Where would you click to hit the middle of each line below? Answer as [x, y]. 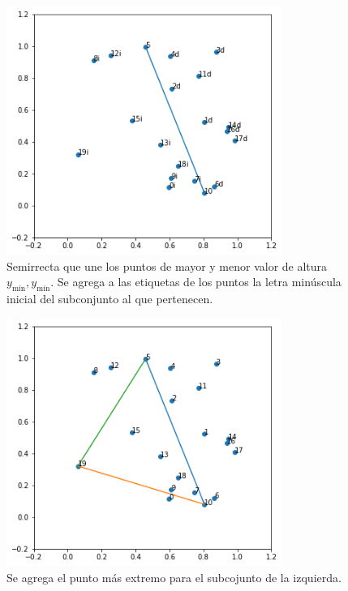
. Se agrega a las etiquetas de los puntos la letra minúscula [196, 282]
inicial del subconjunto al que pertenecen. [110, 298]
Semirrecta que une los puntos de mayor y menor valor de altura [167, 266]
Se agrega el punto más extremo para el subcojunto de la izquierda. [174, 578]
